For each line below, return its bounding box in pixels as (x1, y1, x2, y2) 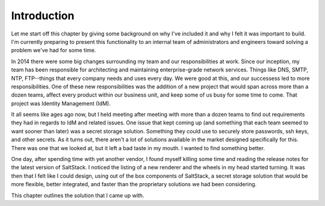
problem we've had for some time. (11, 47, 96, 54)
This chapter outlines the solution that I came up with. (11, 192, 144, 199)
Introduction (11, 9, 75, 22)
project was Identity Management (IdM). (11, 100, 111, 107)
